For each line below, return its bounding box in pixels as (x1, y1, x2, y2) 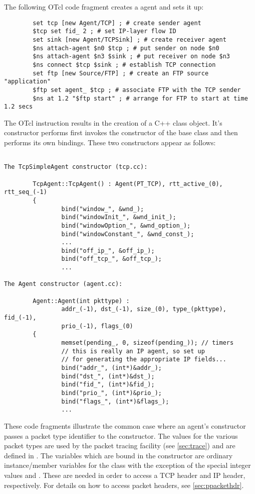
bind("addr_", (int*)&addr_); (61, 364, 162, 371)
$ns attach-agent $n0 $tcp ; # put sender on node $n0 (33, 44, 219, 52)
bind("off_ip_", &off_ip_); (61, 247, 155, 254)
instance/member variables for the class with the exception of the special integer (4, 460, 251, 470)
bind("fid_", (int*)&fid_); (61, 381, 155, 388)
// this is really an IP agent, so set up (61, 347, 205, 355)
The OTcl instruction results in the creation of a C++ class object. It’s (4, 117, 222, 128)
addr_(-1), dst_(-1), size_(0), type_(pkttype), (61, 306, 226, 313)
